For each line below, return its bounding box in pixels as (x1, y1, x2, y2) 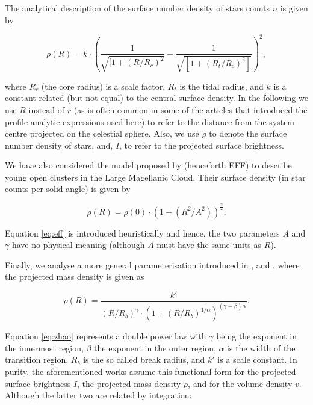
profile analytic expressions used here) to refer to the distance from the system (5, 115, 295, 128)
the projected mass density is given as (5, 270, 144, 283)
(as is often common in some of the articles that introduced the (73, 103, 308, 116)
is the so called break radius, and (83, 353, 205, 366)
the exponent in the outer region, (94, 341, 216, 354)
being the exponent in (216, 330, 297, 342)
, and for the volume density (188, 377, 293, 389)
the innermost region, (5, 341, 84, 354)
